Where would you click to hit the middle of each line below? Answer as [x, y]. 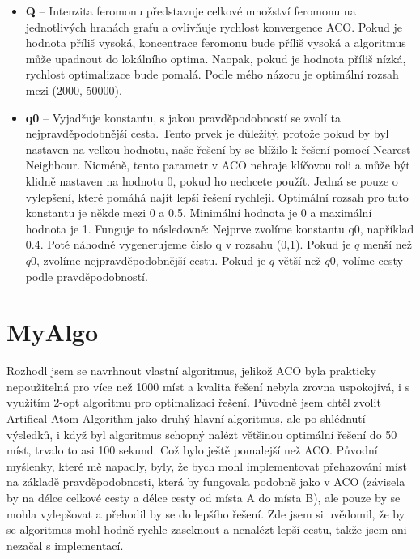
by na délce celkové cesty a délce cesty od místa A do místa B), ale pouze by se [204, 497]
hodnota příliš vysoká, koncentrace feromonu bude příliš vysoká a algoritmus [216, 43]
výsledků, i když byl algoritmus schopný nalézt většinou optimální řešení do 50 [202, 434]
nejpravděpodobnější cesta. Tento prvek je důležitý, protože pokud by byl [207, 133]
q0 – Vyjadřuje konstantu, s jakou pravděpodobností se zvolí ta [183, 117]
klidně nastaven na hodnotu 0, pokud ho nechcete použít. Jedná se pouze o [212, 180]
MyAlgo [53, 332]
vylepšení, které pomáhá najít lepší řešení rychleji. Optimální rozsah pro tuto [217, 196]
